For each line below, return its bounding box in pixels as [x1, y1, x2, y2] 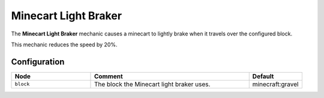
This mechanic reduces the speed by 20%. [11, 41, 118, 48]
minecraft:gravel [252, 80, 299, 88]
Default [252, 72, 274, 81]
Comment [94, 72, 123, 81]
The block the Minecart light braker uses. [94, 80, 211, 88]
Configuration [11, 57, 65, 67]
